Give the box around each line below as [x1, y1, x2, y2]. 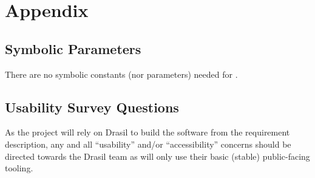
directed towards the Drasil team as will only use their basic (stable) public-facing [5, 149, 310, 162]
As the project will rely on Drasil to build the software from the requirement [5, 126, 290, 139]
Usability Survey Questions [5, 97, 179, 116]
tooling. [5, 162, 33, 174]
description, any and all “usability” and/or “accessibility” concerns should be [5, 137, 291, 150]
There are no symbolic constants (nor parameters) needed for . [5, 67, 238, 80]
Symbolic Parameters [5, 39, 141, 58]
